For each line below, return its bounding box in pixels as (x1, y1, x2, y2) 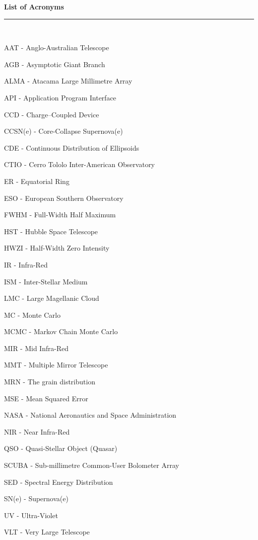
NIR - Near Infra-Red (4, 426, 70, 437)
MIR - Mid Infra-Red (4, 343, 68, 353)
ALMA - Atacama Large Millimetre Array (4, 76, 132, 86)
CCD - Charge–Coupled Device (4, 109, 99, 119)
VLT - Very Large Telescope (4, 527, 90, 537)
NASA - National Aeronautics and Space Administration (4, 410, 177, 420)
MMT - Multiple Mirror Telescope (4, 360, 108, 370)
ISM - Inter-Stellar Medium (4, 276, 88, 286)
